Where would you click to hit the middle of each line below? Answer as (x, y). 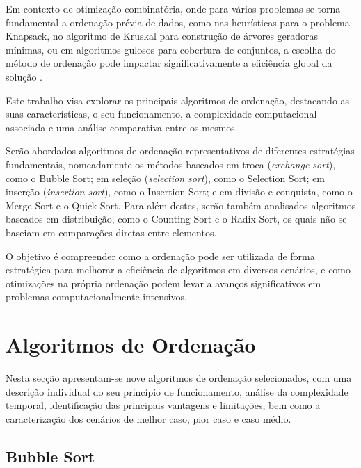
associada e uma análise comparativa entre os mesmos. (122, 127)
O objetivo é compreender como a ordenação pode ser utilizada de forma (160, 256)
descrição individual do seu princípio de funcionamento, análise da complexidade (177, 391)
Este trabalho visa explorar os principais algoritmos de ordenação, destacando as (178, 100)
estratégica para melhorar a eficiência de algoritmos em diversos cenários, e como (178, 269)
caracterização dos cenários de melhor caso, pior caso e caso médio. (149, 418)
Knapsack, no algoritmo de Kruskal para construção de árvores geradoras (162, 36)
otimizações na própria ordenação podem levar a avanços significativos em (163, 283)
